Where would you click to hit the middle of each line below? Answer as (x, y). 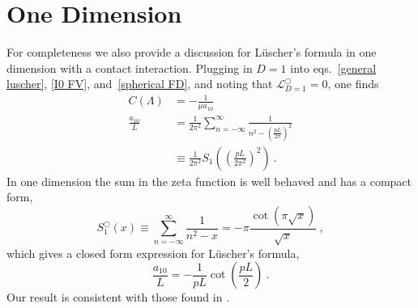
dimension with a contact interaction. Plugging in (130, 68)
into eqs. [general (333, 68)
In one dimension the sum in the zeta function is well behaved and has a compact (209, 181)
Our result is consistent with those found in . (118, 297)
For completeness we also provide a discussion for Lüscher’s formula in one (192, 52)
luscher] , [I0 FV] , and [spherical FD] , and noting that (140, 84)
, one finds (353, 84)
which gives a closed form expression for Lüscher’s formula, (153, 253)
